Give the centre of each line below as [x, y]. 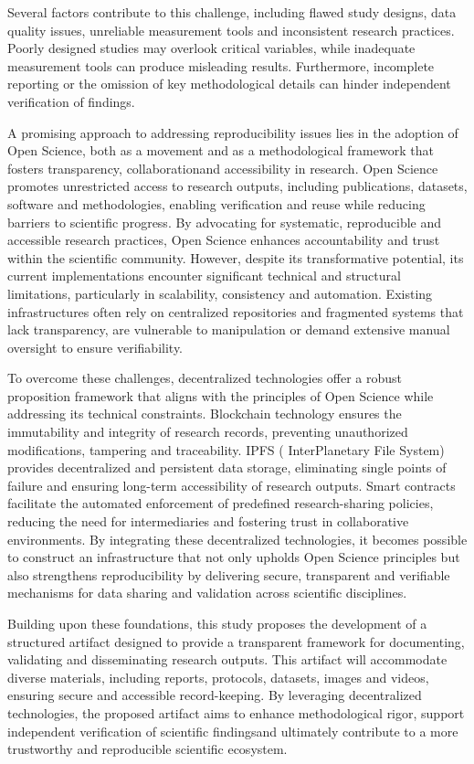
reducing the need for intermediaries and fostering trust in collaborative [208, 521]
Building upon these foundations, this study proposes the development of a [217, 623]
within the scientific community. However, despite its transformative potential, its [236, 257]
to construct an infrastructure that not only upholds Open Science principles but [234, 557]
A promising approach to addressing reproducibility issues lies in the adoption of [233, 132]
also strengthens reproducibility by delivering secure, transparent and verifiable [229, 574]
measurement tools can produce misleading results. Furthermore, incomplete [221, 65]
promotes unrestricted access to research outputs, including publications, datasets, [237, 186]
